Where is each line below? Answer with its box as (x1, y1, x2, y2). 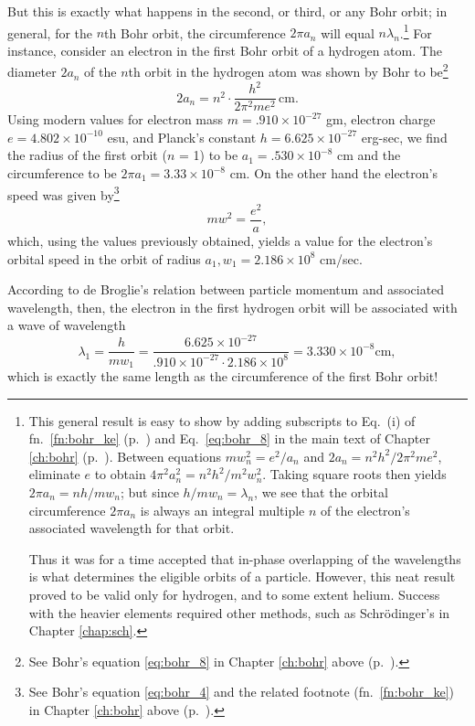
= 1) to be (178, 145, 238, 165)
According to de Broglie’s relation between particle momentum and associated (7, 280, 445, 299)
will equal (321, 23, 375, 42)
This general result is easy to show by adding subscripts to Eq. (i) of (28, 411, 416, 430)
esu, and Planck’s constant (107, 127, 257, 146)
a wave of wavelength (7, 315, 126, 335)
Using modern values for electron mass (7, 110, 224, 129)
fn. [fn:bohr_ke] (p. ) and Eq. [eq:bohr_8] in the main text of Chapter (28, 429, 430, 448)
